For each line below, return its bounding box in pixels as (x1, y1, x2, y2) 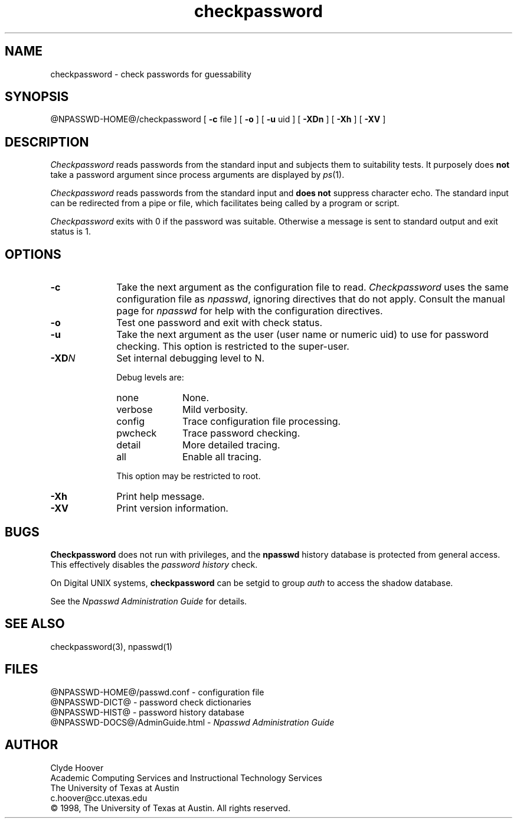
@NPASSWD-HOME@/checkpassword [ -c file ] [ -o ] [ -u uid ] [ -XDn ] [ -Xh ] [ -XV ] (50, 114, 386, 125)
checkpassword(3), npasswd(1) (50, 641, 173, 652)
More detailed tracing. (182, 439, 280, 451)
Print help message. (116, 490, 205, 503)
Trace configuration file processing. (182, 415, 341, 428)
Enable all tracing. (182, 451, 261, 463)
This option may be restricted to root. (116, 471, 261, 482)
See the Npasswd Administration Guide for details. (50, 596, 247, 606)
